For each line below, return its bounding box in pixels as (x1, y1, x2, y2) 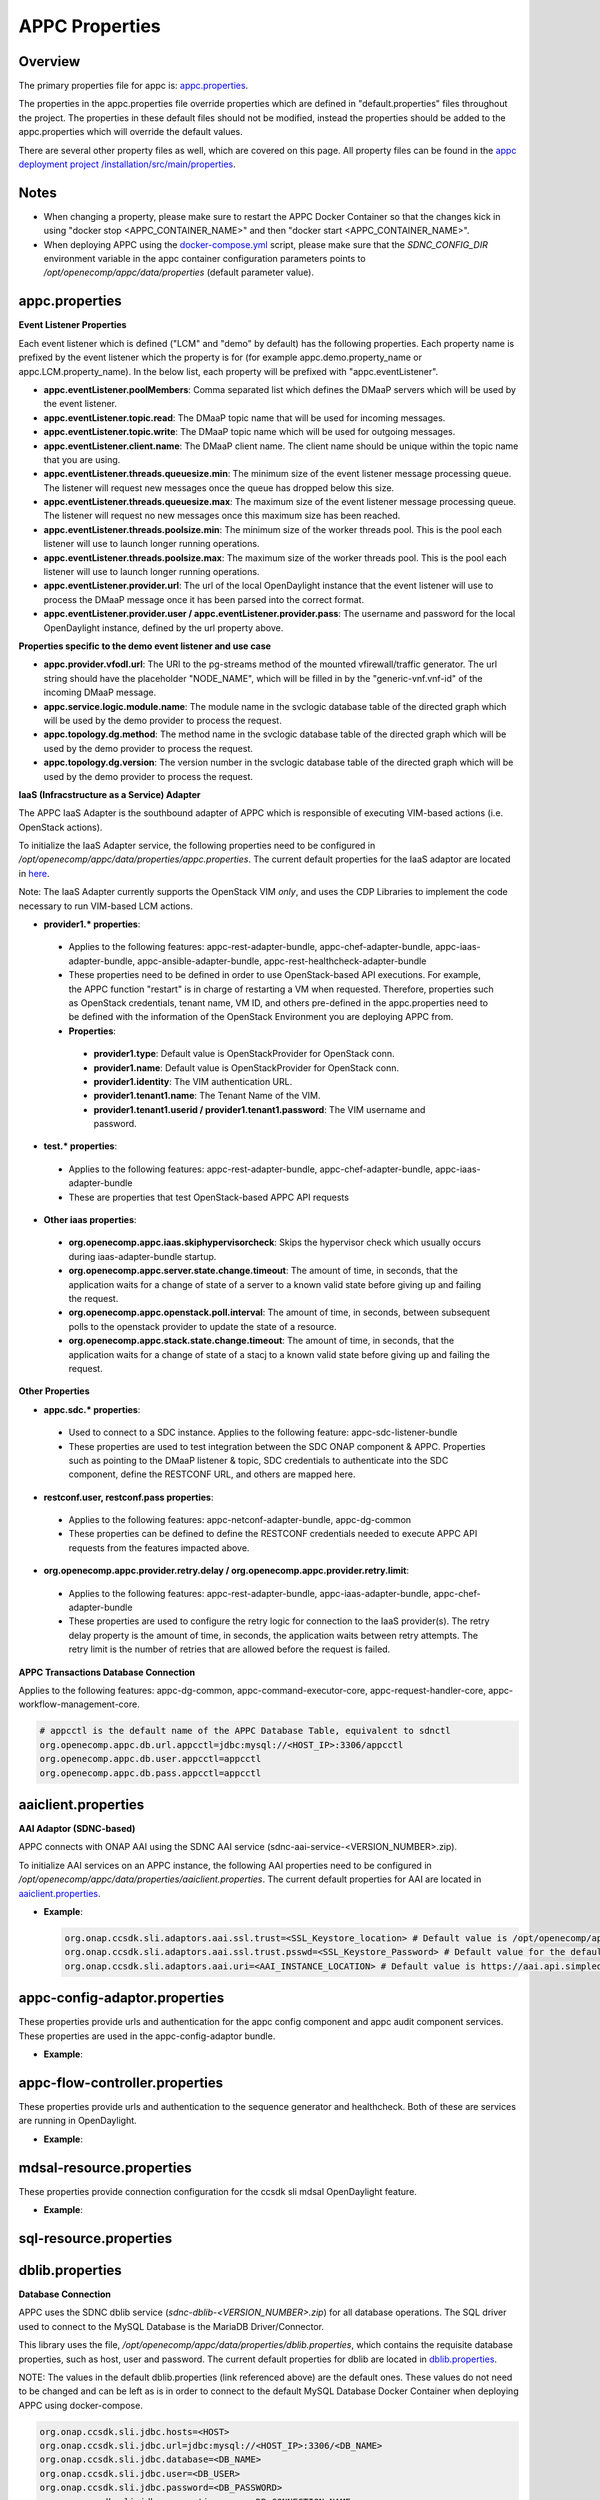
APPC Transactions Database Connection (18, 1666, 196, 1678)
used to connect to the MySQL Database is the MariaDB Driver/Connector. (18, 2320, 325, 2332)
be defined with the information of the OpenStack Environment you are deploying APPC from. (68, 1011, 454, 1023)
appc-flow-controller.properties (18, 2074, 224, 2091)
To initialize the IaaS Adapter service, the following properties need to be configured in (18, 840, 376, 852)
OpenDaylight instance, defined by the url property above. (43, 621, 284, 634)
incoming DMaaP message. (43, 686, 157, 699)
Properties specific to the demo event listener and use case (18, 640, 272, 652)
